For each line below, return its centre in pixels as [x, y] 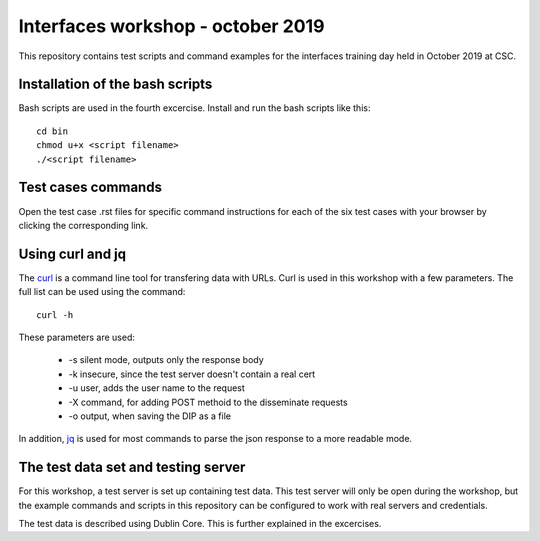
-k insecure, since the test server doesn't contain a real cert [192, 374]
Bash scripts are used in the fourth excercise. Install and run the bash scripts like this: [194, 108]
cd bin [52, 131]
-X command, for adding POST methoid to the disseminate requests [208, 402]
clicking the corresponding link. [83, 225]
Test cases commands [90, 187]
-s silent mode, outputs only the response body [166, 360]
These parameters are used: [76, 337]
